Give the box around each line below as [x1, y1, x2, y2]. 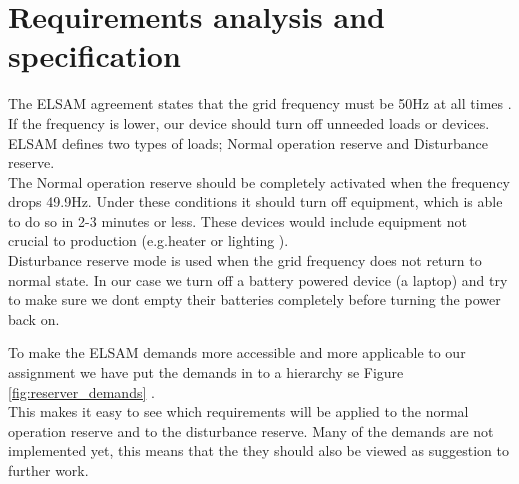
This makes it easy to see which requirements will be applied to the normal [8, 401, 469, 422]
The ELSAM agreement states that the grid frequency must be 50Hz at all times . [8, 93, 512, 114]
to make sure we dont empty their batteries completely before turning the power [8, 289, 501, 310]
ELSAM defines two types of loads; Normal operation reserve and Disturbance [8, 132, 488, 153]
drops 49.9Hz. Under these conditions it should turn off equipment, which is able [8, 191, 503, 212]
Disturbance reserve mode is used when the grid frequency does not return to [8, 250, 482, 271]
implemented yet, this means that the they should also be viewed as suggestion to [8, 440, 509, 461]
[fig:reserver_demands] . [8, 381, 155, 402]
